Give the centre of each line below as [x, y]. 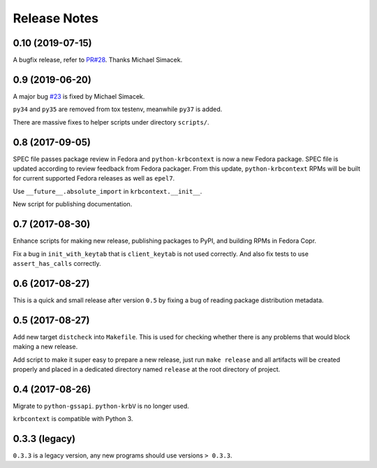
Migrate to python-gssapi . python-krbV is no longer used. [101, 406]
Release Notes [56, 18]
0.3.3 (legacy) [44, 439]
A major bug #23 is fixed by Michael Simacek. [79, 96]
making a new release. [45, 347]
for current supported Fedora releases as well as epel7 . [94, 178]
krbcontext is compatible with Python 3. [73, 419]
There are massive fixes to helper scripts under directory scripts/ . [111, 122]
